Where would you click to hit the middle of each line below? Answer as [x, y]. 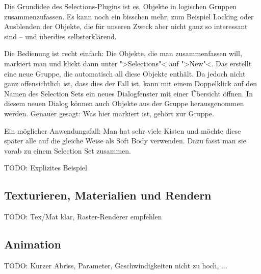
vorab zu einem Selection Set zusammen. [68, 150]
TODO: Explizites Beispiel [46, 168]
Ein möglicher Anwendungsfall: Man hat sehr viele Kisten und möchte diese [123, 130]
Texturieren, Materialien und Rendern [108, 195]
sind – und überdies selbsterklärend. [60, 36]
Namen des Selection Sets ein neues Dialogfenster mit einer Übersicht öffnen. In [128, 93]
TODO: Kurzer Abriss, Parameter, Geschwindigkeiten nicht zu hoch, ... [116, 265]
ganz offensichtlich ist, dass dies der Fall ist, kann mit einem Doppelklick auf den [130, 83]
